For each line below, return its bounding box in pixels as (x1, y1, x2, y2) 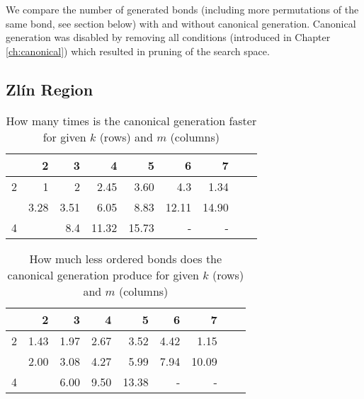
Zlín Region (6, 78, 93, 100)
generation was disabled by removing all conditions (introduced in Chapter (6, 30, 331, 45)
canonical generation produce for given (7, 266, 199, 283)
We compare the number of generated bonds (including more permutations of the (6, 2, 359, 16)
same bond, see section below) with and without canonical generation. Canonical (6, 16, 356, 30)
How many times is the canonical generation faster (6, 112, 257, 129)
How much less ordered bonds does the (29, 250, 222, 267)
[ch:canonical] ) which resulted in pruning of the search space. (6, 43, 270, 58)
